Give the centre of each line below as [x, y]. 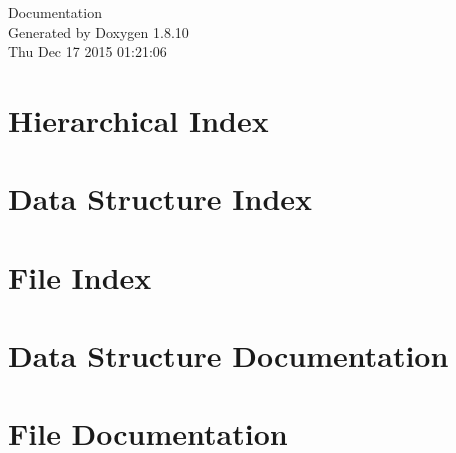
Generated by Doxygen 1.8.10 [98, 31]
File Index [80, 276]
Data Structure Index [160, 198]
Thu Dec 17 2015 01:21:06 [87, 51]
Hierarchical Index [138, 119]
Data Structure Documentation [228, 355]
